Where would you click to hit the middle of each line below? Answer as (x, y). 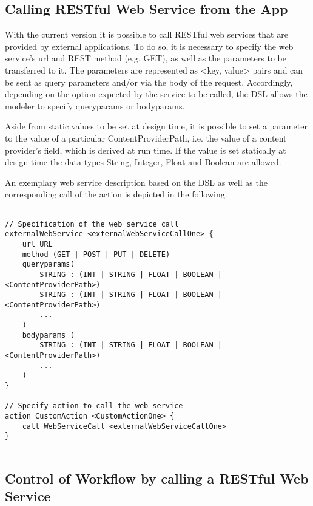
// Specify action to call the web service (94, 406)
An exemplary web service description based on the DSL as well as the (136, 182)
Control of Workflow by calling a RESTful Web (157, 478)
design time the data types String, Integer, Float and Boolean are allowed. (143, 162)
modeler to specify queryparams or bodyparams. (95, 105)
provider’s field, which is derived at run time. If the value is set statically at (146, 150)
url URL (37, 244)
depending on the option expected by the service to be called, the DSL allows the (156, 94)
